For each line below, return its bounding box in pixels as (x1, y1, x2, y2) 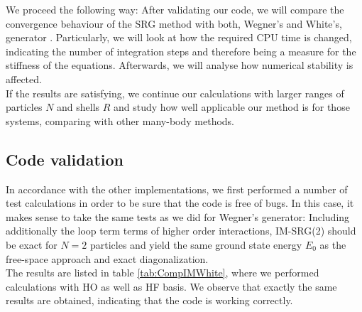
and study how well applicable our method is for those (114, 99, 350, 114)
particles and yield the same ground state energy (89, 237, 302, 252)
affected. (6, 71, 42, 86)
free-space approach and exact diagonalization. (6, 251, 209, 266)
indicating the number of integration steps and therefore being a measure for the (6, 43, 356, 58)
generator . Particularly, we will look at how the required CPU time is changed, (6, 30, 352, 45)
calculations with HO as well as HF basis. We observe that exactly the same (6, 279, 337, 294)
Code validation (6, 148, 124, 170)
